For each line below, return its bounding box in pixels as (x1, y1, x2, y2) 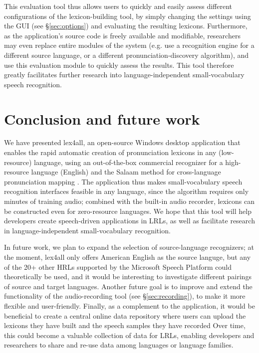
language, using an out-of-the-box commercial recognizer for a (34, 157, 223, 167)
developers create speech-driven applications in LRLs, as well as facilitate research (4, 215, 255, 226)
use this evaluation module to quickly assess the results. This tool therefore (4, 59, 234, 70)
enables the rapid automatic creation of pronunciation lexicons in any (4, 147, 217, 158)
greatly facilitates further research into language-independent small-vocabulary (4, 69, 245, 80)
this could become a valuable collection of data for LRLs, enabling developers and (4, 330, 255, 340)
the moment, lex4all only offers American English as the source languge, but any (4, 252, 251, 262)
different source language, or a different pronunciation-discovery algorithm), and (4, 49, 249, 60)
